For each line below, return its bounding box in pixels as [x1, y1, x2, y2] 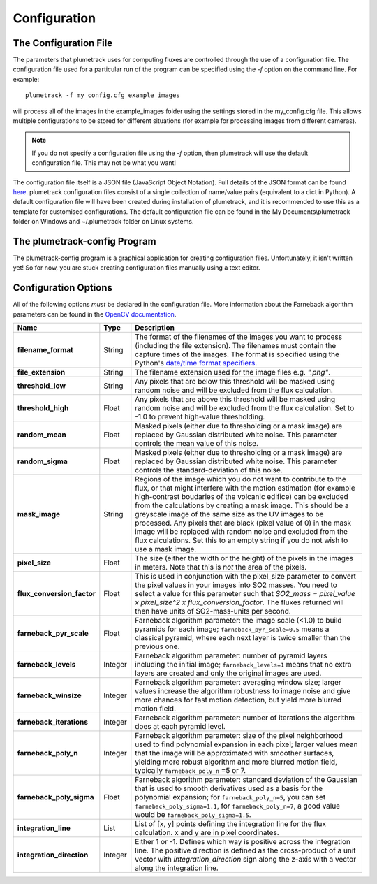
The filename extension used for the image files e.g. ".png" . [135, 368, 331, 377]
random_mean [17, 430, 66, 440]
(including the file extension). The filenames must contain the [135, 341, 337, 351]
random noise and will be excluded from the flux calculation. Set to [135, 403, 355, 413]
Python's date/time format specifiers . [135, 358, 258, 368]
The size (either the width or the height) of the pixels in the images [135, 553, 354, 563]
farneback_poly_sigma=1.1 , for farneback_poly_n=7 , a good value [135, 801, 341, 811]
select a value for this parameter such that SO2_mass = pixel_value [135, 589, 356, 599]
